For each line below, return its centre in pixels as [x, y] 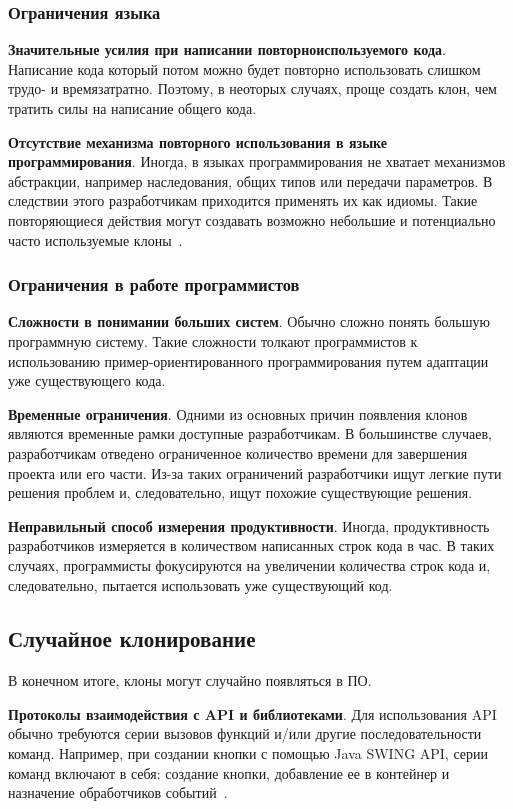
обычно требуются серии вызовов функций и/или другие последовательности [245, 733]
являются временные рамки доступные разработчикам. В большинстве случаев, [250, 433]
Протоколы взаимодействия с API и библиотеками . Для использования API [252, 713]
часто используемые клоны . [95, 239]
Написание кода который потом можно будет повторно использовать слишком [244, 68]
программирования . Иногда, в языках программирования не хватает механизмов [257, 161]
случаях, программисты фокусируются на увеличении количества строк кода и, [249, 564]
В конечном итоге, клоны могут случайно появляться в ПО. [190, 680]
